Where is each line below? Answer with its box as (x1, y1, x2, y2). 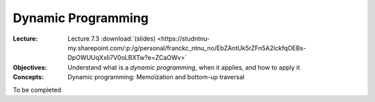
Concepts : (12, 73, 44, 81)
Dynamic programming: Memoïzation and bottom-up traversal (67, 73, 244, 81)
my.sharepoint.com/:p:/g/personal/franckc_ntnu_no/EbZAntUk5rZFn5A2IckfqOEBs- (67, 43, 306, 52)
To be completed (12, 85, 62, 94)
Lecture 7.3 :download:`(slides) (67, 34, 156, 43)
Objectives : (12, 63, 47, 72)
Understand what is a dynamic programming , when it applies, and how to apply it (67, 63, 300, 72)
